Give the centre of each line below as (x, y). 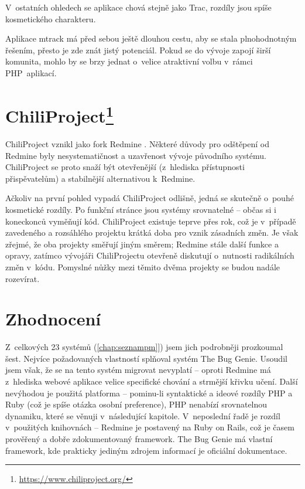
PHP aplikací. (31, 72)
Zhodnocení (53, 319)
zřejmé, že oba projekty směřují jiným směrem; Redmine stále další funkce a (142, 244)
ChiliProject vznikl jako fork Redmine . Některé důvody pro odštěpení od (138, 144)
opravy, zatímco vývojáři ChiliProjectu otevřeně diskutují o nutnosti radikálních (150, 255)
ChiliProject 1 (60, 114)
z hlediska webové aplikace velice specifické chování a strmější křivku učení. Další (152, 381)
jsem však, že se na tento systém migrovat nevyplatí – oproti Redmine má (138, 370)
